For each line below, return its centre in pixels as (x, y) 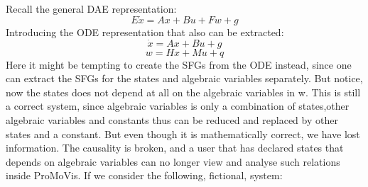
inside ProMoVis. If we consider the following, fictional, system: (144, 175)
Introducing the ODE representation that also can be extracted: (145, 32)
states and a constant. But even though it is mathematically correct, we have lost (183, 134)
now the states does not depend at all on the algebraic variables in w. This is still (183, 92)
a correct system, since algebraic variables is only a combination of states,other (178, 106)
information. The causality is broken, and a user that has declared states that (175, 148)
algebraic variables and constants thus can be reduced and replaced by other (172, 120)
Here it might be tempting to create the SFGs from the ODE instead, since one (179, 64)
